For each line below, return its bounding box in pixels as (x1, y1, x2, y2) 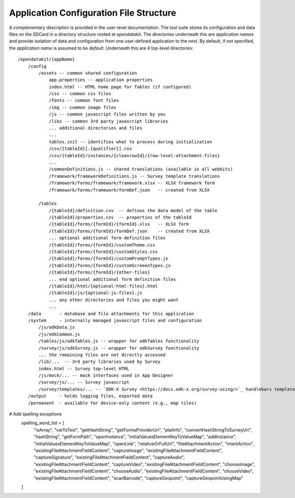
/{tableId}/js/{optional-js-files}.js (49, 290, 143, 296)
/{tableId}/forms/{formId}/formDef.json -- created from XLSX (49, 228, 210, 234)
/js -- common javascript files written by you (49, 111, 166, 117)
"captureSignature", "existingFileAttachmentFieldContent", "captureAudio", (33, 454, 185, 460)
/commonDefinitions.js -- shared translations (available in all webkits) (49, 166, 233, 172)
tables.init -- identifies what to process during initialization (49, 139, 212, 144)
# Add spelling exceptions (9, 411, 62, 417)
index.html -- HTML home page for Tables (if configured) (49, 84, 192, 89)
